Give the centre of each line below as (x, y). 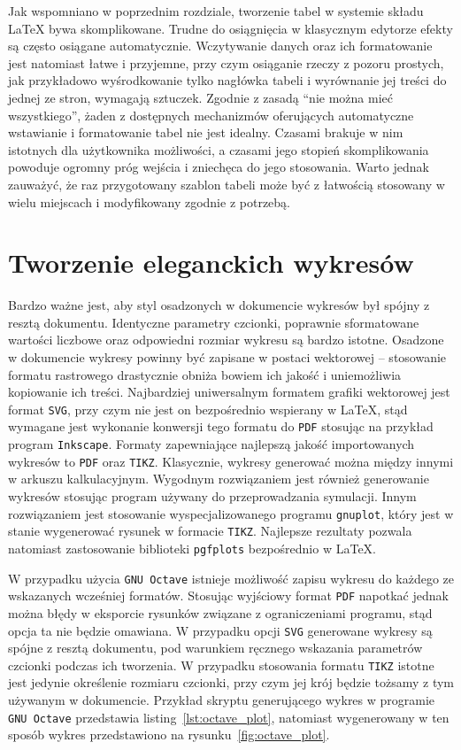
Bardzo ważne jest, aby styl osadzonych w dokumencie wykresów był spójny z (219, 305)
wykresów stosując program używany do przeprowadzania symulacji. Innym (212, 496)
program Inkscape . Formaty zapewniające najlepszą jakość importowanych (211, 444)
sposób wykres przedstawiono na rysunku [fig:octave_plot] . (169, 735)
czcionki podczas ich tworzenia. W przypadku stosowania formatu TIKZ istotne (221, 665)
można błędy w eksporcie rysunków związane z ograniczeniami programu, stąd (220, 612)
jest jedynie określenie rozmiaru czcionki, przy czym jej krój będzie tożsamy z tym (231, 682)
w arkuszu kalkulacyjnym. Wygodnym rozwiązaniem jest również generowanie (219, 479)
